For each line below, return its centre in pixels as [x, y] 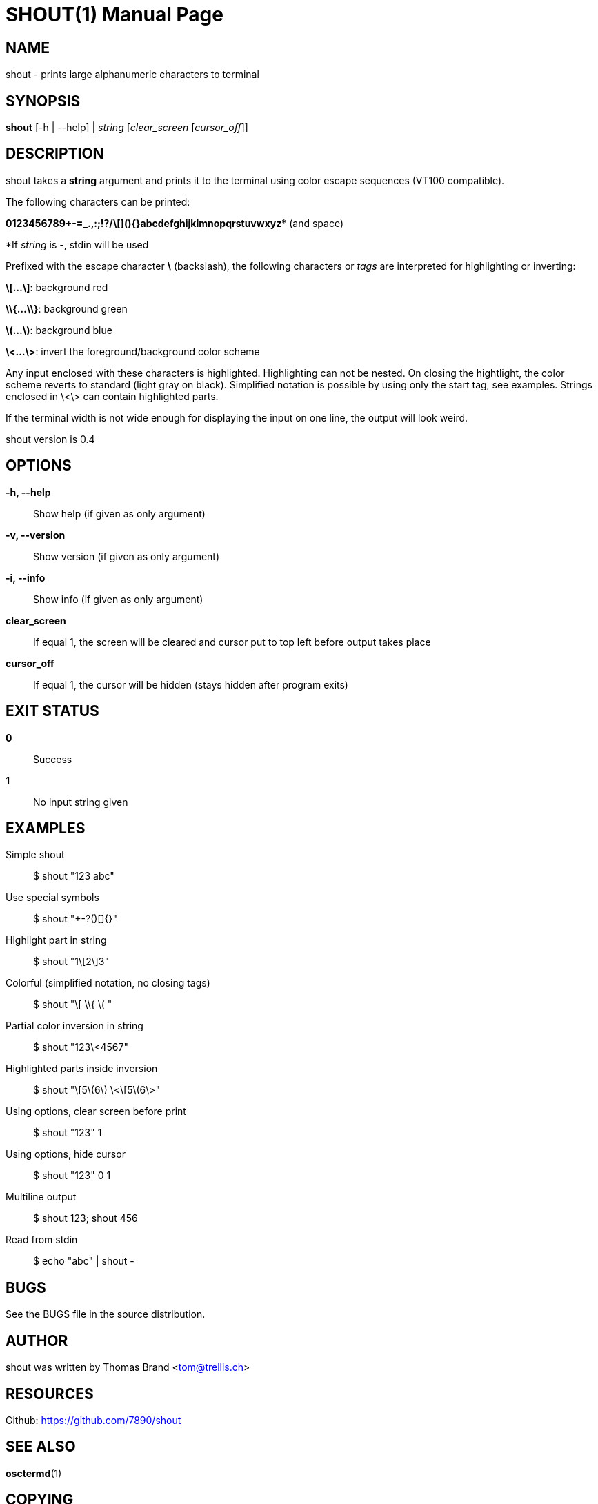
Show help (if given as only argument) [119, 513]
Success [53, 759]
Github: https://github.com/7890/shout [93, 1420]
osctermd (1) [34, 1473]
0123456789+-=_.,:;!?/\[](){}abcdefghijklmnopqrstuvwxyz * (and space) [175, 223]
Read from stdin [42, 1240]
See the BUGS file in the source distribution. [106, 1314]
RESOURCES [50, 1394]
